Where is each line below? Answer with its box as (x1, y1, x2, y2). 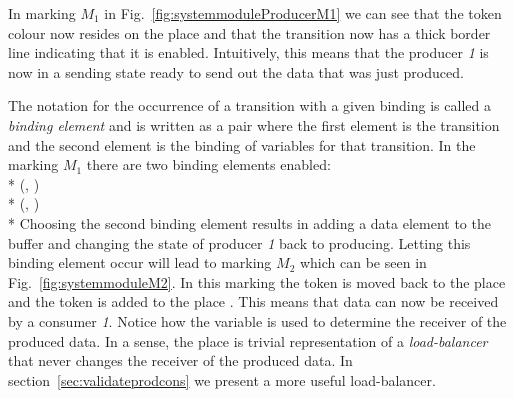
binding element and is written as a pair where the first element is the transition (8, 114, 500, 135)
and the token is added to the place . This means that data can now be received (8, 291, 499, 312)
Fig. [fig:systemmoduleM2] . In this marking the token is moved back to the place (8, 271, 506, 292)
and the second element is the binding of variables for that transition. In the (8, 134, 476, 155)
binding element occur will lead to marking (8, 252, 272, 273)
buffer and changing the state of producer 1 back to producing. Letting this (8, 232, 471, 253)
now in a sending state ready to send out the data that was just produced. (8, 61, 464, 82)
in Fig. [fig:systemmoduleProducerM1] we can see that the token (104, 3, 502, 23)
